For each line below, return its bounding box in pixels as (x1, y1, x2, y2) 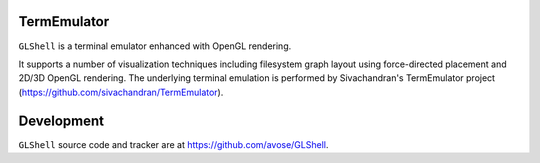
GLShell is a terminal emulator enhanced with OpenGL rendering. (18, 40, 292, 52)
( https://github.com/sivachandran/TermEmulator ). (18, 86, 224, 98)
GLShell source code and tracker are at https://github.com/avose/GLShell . (18, 138, 329, 150)
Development (18, 112, 105, 129)
